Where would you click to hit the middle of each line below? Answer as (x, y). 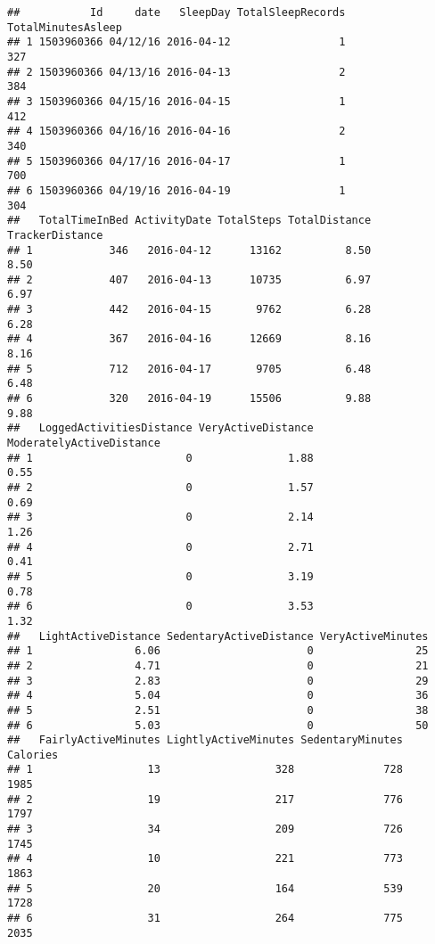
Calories (33, 755)
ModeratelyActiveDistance (84, 443)
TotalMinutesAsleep (65, 27)
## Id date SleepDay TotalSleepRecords (176, 12)
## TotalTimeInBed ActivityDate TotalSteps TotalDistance (189, 221)
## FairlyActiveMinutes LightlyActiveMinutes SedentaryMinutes (205, 740)
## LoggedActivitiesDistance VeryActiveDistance (160, 428)
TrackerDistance (55, 235)
